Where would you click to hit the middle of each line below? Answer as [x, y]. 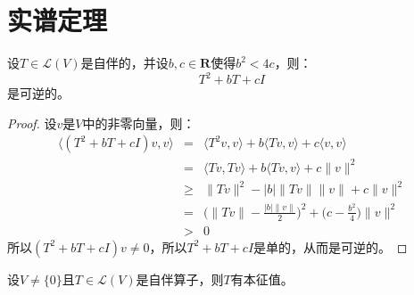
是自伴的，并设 [124, 63]
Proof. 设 [32, 123]
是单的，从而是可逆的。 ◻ [331, 246]
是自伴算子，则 [180, 279]
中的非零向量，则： [139, 123]
